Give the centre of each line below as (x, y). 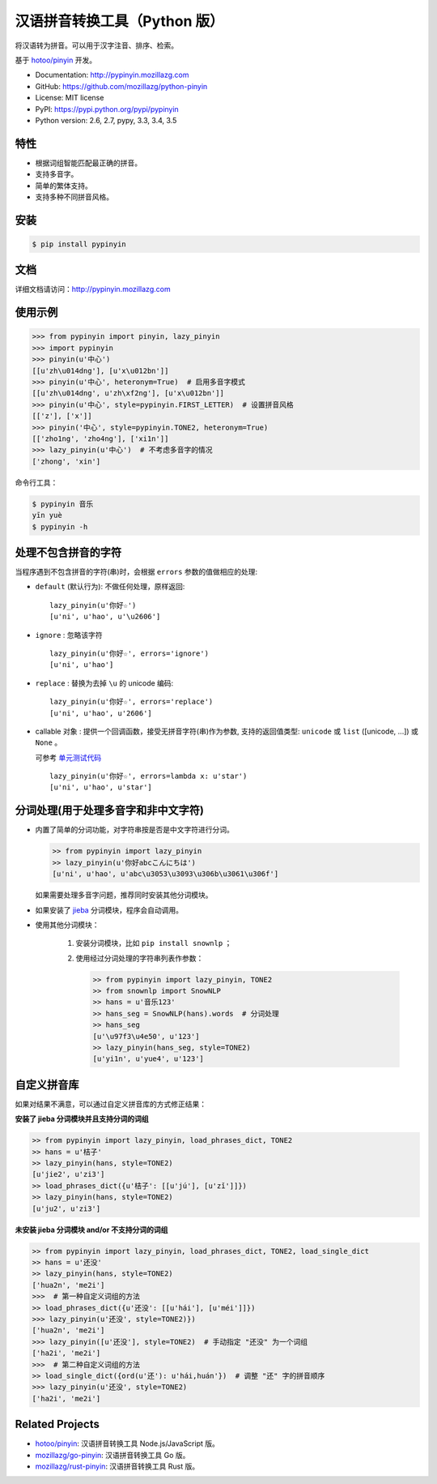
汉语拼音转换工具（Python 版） (119, 21)
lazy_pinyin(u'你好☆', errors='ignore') (129, 653)
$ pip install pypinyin (79, 244)
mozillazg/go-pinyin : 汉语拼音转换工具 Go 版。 (112, 1455)
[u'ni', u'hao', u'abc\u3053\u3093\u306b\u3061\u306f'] (165, 874)
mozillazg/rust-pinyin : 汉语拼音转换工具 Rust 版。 (117, 1466)
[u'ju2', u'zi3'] (66, 1208)
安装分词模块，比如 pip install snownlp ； (154, 943)
